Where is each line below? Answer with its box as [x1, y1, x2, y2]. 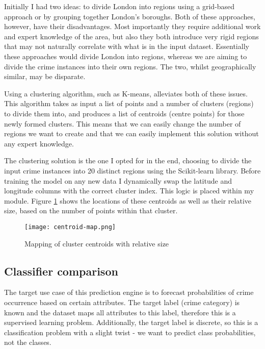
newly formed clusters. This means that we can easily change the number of [4, 118, 241, 129]
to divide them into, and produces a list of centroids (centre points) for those [4, 108, 245, 118]
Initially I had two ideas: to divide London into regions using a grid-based [4, 1, 235, 11]
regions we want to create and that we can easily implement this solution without [4, 128, 259, 139]
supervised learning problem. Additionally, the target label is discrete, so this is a [4, 317, 258, 328]
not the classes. [4, 337, 51, 347]
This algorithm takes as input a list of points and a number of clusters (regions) [4, 98, 254, 109]
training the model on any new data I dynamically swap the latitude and [4, 175, 232, 186]
